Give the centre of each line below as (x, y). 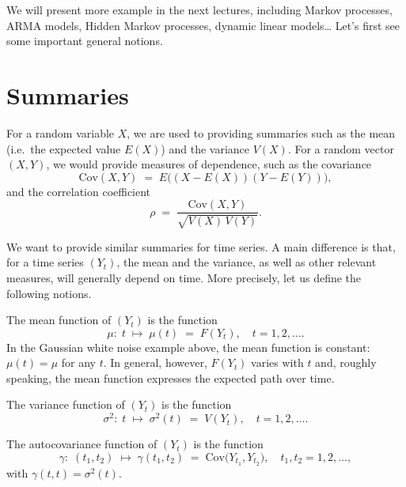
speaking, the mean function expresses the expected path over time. (171, 378)
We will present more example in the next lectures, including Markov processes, (199, 9)
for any (78, 362)
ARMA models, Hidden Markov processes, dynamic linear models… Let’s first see (203, 25)
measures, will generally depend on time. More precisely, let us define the (184, 277)
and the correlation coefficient (79, 191)
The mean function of (59, 320)
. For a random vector (341, 148)
